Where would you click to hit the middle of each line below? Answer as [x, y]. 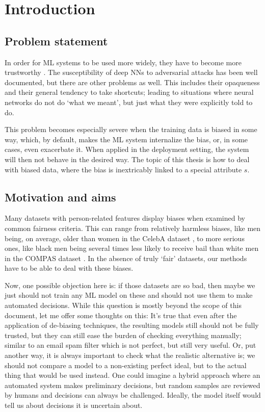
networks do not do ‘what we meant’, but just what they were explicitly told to [129, 102]
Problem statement [56, 41]
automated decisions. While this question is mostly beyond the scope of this [123, 305]
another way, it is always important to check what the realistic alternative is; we [130, 355]
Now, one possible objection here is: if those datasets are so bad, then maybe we [130, 285]
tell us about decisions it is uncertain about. [74, 405]
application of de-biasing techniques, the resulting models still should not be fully [132, 325]
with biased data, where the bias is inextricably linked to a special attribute [123, 169]
